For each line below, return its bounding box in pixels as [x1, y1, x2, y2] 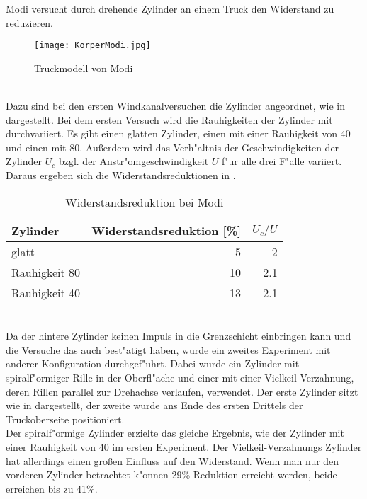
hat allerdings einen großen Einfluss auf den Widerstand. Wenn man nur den [6, 453, 339, 468]
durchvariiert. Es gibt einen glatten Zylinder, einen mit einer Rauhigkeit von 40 [6, 126, 351, 141]
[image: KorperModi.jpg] [34, 40, 151, 51]
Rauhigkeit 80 [11, 263, 81, 280]
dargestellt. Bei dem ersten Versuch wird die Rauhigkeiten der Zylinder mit [6, 112, 333, 127]
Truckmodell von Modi [34, 60, 133, 75]
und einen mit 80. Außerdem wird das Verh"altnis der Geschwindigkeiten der [6, 139, 339, 154]
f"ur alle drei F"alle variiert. [222, 154, 342, 168]
